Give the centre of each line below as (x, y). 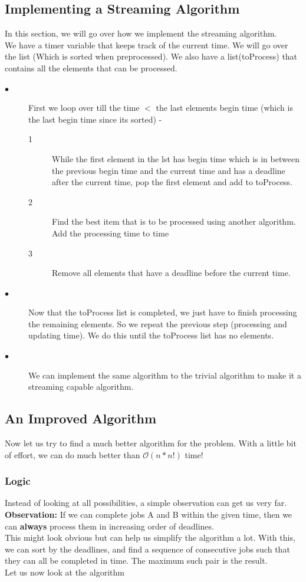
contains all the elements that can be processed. (91, 68)
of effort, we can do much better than (73, 454)
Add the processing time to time (111, 233)
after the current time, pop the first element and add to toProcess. (172, 182)
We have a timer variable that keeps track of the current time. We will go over (147, 45)
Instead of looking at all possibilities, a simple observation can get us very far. (146, 503)
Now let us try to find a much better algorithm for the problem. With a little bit (151, 443)
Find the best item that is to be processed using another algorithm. (174, 221)
